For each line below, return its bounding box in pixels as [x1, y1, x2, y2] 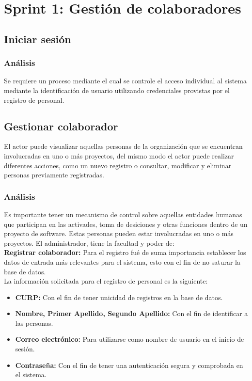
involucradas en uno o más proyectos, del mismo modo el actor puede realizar [4, 150, 234, 160]
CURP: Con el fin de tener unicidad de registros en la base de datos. [15, 292, 223, 302]
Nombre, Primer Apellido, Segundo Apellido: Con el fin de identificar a [15, 308, 248, 318]
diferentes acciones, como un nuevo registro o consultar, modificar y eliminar [4, 160, 232, 170]
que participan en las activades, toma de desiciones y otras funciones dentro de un [4, 219, 248, 229]
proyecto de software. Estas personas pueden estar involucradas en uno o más [4, 228, 234, 238]
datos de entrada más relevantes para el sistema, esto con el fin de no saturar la [4, 256, 240, 267]
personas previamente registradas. [4, 170, 104, 180]
